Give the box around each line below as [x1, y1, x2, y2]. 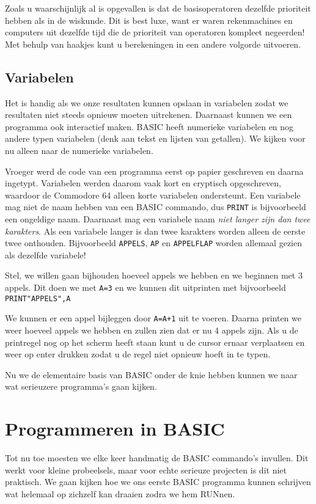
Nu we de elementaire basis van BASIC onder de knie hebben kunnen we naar [5, 368, 298, 381]
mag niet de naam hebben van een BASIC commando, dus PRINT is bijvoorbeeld [5, 200, 306, 213]
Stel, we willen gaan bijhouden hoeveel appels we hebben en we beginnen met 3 [5, 269, 303, 282]
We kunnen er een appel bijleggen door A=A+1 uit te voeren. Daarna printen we [5, 312, 301, 324]
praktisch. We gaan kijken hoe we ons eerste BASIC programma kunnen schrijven [5, 475, 311, 488]
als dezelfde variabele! [5, 248, 86, 261]
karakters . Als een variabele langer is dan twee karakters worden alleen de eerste [5, 224, 306, 237]
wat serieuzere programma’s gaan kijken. [5, 380, 157, 393]
